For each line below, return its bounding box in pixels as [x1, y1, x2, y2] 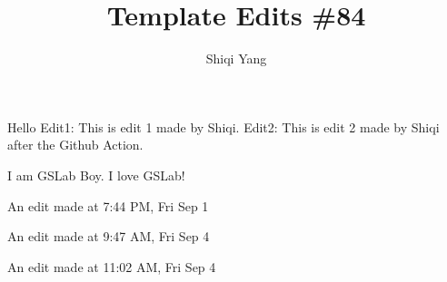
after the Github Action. [7, 135, 144, 154]
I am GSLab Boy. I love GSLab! [7, 165, 185, 184]
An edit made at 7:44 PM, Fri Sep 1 [7, 196, 209, 215]
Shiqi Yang [205, 49, 267, 68]
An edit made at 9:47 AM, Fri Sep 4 [7, 227, 210, 246]
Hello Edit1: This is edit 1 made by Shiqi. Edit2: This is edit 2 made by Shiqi [7, 117, 440, 136]
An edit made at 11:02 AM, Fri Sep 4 [7, 257, 216, 276]
